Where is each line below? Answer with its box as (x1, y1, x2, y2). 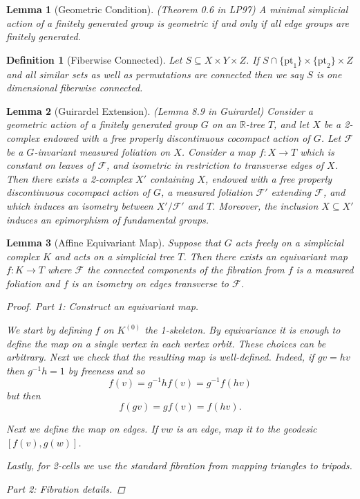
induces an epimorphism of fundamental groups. (6, 212, 209, 226)
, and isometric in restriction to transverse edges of (106, 158, 324, 172)
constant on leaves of (6, 158, 95, 172)
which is (300, 144, 334, 158)
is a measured (296, 262, 354, 277)
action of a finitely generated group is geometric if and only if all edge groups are (6, 15, 349, 30)
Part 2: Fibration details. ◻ (6, 481, 125, 496)
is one (316, 66, 342, 81)
